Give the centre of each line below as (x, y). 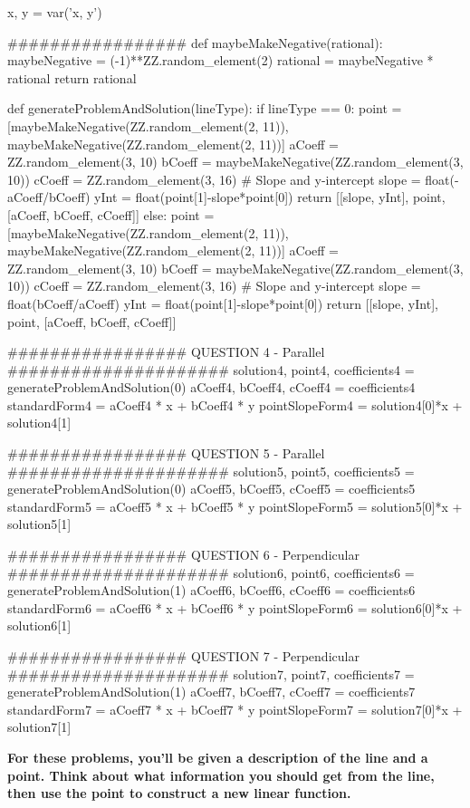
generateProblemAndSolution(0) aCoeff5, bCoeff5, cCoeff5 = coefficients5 (211, 489)
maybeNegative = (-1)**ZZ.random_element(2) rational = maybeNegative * (221, 60)
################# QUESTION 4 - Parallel (166, 352)
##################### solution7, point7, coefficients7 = (211, 673)
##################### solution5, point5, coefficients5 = (211, 471)
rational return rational (72, 77)
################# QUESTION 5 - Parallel (166, 453)
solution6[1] (39, 625)
